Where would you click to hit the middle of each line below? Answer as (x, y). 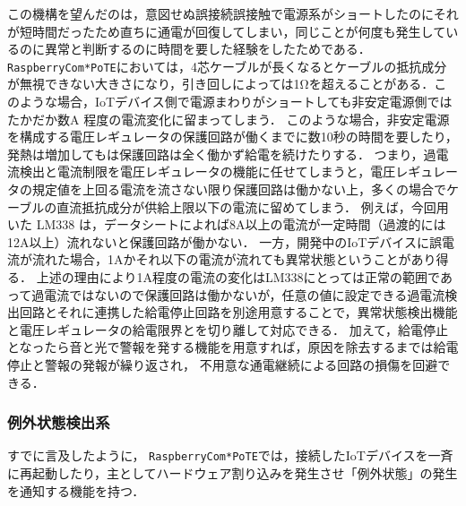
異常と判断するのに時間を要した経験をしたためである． (207, 49)
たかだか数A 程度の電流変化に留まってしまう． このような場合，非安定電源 (229, 119)
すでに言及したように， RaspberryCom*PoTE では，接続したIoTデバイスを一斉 (230, 455)
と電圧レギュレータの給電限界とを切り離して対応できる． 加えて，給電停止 (228, 329)
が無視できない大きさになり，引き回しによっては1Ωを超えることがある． (221, 84)
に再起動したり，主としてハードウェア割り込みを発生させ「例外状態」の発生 (233, 473)
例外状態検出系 (59, 422)
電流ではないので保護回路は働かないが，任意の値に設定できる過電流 (245, 294)
